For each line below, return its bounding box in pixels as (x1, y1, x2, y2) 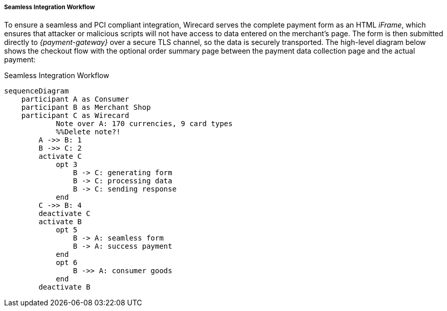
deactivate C (38, 209, 91, 218)
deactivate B (38, 283, 91, 292)
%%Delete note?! (56, 128, 121, 136)
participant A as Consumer (21, 95, 129, 104)
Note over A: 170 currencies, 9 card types (56, 119, 233, 128)
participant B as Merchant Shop (21, 103, 151, 112)
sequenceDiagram (4, 87, 69, 95)
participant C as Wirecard (21, 111, 129, 120)
